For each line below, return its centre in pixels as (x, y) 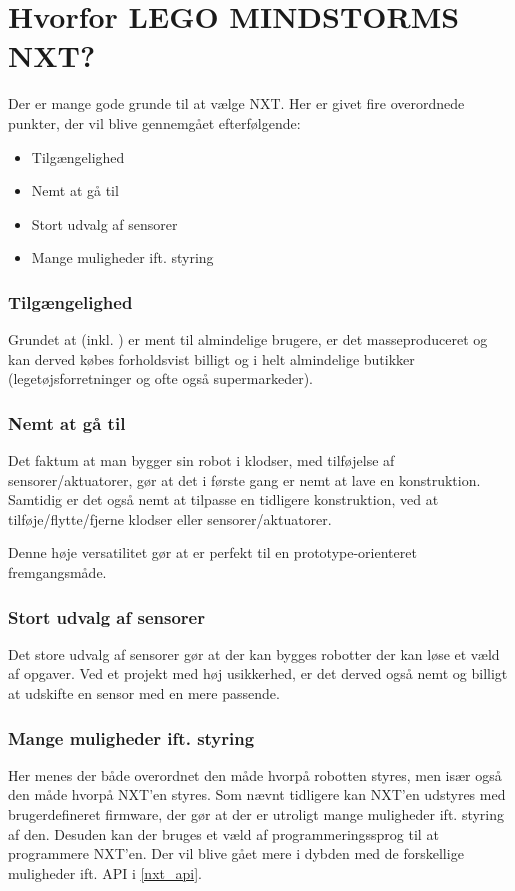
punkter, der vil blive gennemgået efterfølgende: (154, 122)
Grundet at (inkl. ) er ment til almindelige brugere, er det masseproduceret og (248, 339)
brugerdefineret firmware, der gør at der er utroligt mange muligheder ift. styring (256, 814)
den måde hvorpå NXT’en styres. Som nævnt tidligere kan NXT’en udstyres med (257, 794)
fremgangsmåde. (57, 572)
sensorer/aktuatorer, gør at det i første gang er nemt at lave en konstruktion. (244, 479)
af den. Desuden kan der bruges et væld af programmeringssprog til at (223, 833)
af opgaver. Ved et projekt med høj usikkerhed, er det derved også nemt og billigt (258, 673)
